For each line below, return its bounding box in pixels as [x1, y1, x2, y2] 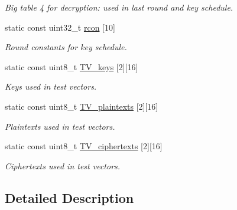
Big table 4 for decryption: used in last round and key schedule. [5, 1, 233, 13]
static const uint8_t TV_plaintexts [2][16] [5, 100, 158, 112]
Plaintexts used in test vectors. [5, 120, 115, 132]
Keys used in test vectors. [5, 80, 97, 93]
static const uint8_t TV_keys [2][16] [5, 60, 138, 73]
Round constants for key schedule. [5, 41, 127, 53]
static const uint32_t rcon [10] [5, 21, 115, 33]
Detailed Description [5, 188, 134, 206]
